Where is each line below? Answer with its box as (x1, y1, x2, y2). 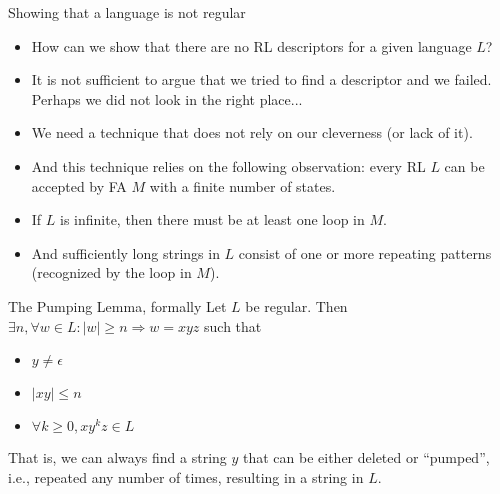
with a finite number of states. (149, 175, 336, 196)
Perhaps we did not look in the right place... (31, 88, 303, 109)
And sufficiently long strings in (31, 242, 220, 263)
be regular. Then (245, 295, 348, 316)
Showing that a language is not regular (8, 2, 246, 22)
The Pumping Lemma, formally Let (8, 295, 227, 316)
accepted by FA (31, 175, 127, 196)
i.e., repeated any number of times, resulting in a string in (8, 466, 364, 487)
